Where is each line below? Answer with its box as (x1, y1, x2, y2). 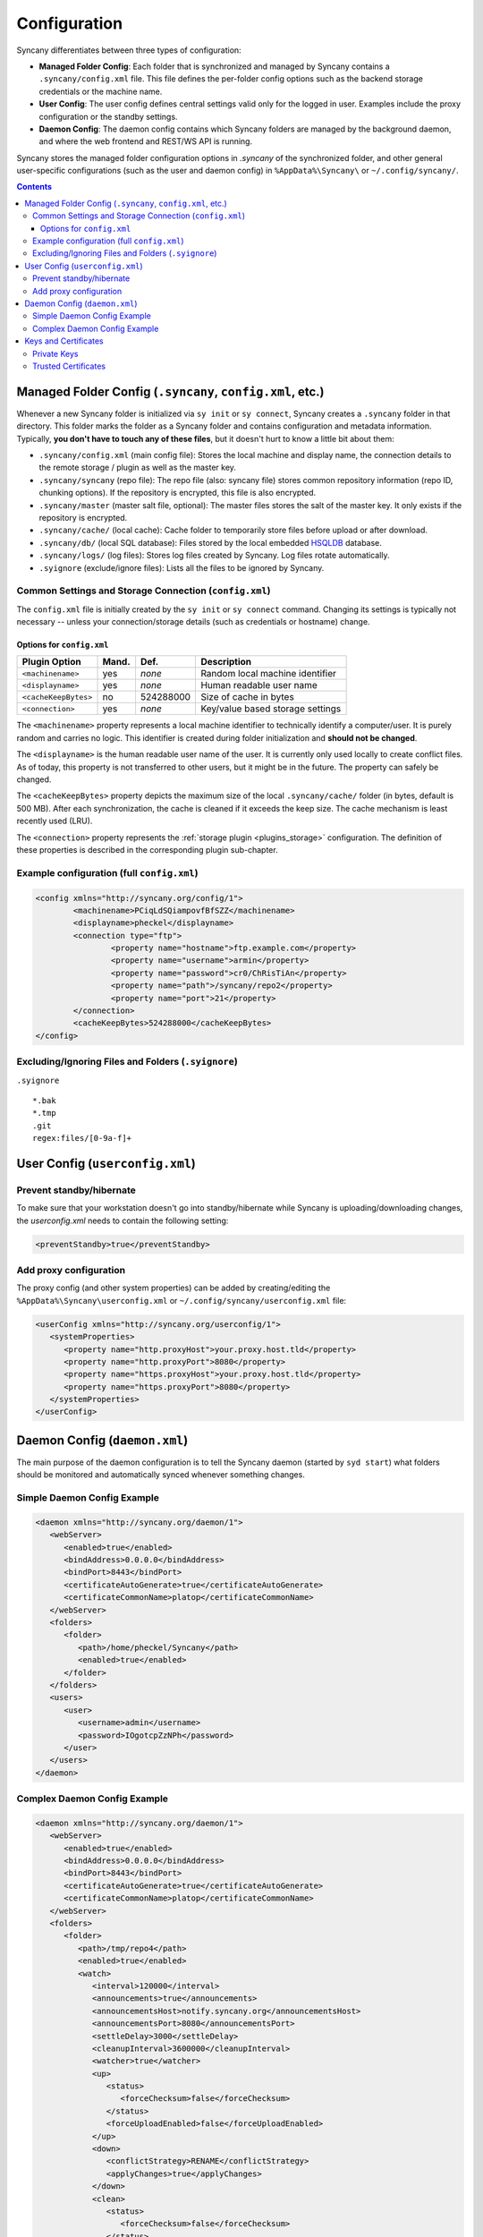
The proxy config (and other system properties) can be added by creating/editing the (16, 1282, 331, 1293)
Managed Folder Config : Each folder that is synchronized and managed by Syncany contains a (38, 61, 390, 72)
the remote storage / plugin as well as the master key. (38, 462, 237, 473)
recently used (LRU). (16, 815, 93, 827)
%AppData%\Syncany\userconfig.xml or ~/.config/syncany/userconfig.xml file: (16, 1295, 347, 1306)
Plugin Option (21, 656, 81, 668)
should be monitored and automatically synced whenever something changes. (16, 1469, 306, 1480)
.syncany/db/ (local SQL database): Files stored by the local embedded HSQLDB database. (38, 537, 382, 548)
